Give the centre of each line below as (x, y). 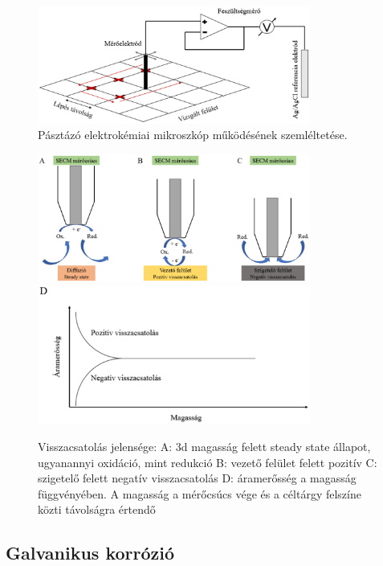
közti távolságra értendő (97, 509)
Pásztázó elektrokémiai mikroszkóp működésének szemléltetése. (193, 135)
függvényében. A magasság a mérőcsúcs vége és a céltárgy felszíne (200, 493)
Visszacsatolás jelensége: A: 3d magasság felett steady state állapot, (204, 446)
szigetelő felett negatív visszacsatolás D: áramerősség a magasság (197, 478)
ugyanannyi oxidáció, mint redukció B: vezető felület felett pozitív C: (208, 462)
